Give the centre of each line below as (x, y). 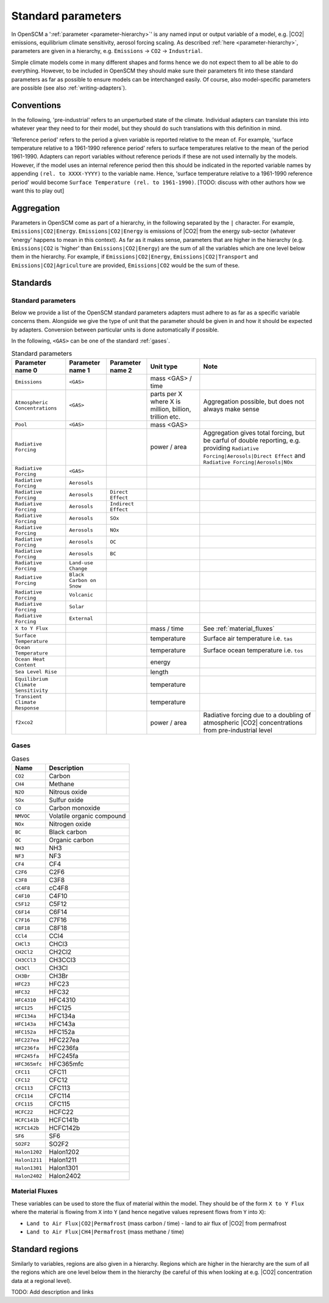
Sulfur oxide (66, 800)
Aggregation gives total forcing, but (254, 433)
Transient (29, 696)
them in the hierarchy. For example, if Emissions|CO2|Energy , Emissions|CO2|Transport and (135, 257)
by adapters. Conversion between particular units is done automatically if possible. (115, 330)
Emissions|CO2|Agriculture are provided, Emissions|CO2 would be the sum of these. (126, 265)
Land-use (81, 563)
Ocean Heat (30, 659)
